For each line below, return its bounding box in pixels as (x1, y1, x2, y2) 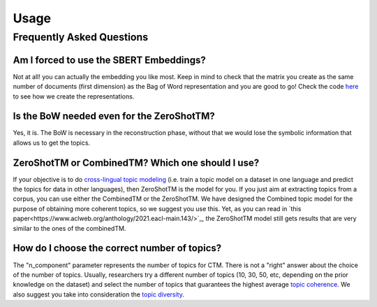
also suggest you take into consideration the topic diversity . (13, 290, 185, 299)
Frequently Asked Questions (13, 31, 149, 43)
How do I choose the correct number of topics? (13, 242, 222, 255)
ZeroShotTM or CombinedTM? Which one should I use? (13, 157, 260, 169)
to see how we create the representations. (13, 92, 135, 101)
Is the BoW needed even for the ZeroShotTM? (13, 110, 216, 122)
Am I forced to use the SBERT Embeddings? (13, 54, 206, 66)
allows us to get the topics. (13, 138, 91, 147)
